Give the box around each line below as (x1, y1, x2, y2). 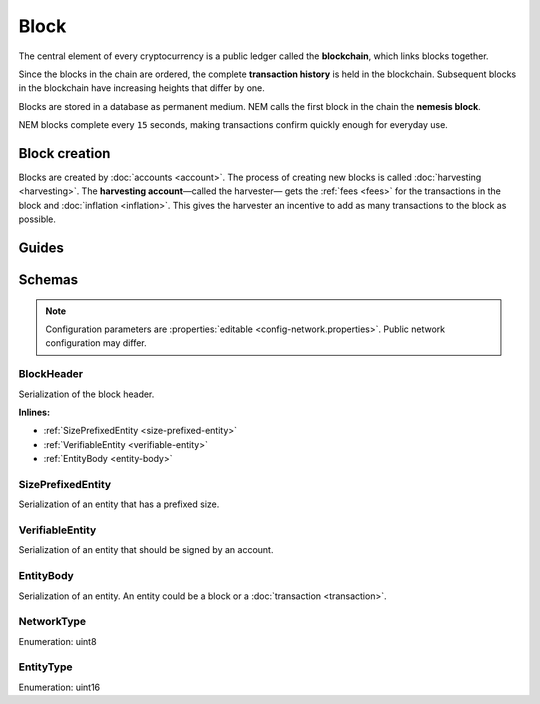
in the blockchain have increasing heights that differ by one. (18, 82, 265, 94)
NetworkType (18, 615, 87, 629)
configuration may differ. (45, 337, 147, 349)
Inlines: (18, 406, 50, 418)
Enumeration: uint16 (18, 681, 101, 693)
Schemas (18, 271, 79, 289)
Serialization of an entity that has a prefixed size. (18, 498, 220, 510)
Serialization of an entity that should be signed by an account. (18, 544, 274, 556)
